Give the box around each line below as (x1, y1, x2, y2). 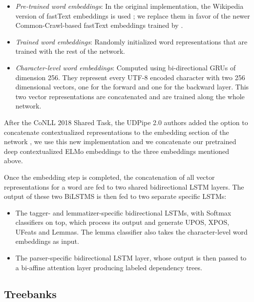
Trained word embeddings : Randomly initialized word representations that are (15, 36, 248, 46)
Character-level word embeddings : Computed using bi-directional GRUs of (15, 62, 236, 72)
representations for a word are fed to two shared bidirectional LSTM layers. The (4, 181, 244, 192)
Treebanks (4, 286, 57, 301)
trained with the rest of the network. (15, 46, 125, 56)
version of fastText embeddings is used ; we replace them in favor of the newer (15, 10, 250, 21)
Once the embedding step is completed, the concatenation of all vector (4, 172, 215, 182)
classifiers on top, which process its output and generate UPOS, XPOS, (15, 217, 230, 227)
